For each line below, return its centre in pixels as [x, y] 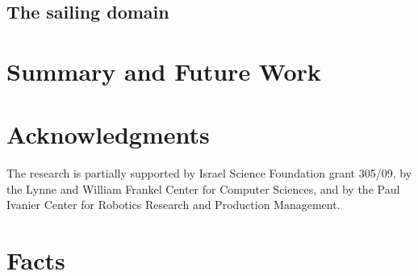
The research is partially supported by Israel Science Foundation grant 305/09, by [209, 173]
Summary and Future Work [164, 71]
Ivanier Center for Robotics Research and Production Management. [173, 205]
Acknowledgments [108, 134]
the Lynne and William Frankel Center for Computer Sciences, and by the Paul [203, 188]
